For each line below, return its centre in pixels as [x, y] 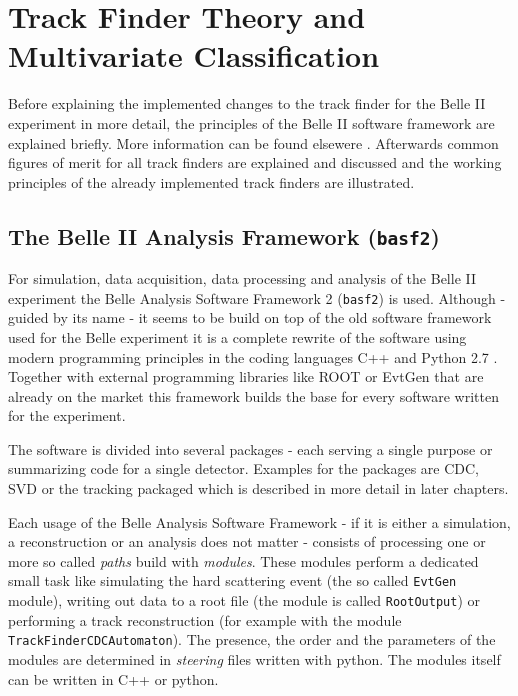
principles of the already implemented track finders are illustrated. [211, 181]
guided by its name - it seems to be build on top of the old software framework [250, 317]
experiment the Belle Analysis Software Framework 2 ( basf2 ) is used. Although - [257, 297]
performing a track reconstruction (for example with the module [205, 619]
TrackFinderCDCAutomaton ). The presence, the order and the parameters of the [252, 639]
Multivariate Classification [194, 55]
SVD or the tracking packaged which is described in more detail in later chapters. [258, 488]
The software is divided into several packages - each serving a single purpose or [250, 448]
